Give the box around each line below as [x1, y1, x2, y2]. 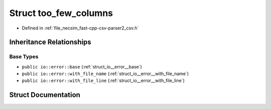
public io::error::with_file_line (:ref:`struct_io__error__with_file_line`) [22, 77, 185, 83]
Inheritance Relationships [9, 38, 91, 46]
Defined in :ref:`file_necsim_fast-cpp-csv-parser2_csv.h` [22, 25, 139, 31]
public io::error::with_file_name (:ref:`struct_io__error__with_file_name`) [22, 70, 189, 77]
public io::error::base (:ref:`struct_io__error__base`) [22, 63, 143, 69]
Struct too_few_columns [9, 7, 113, 18]
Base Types [9, 53, 39, 60]
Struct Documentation [9, 90, 80, 99]
